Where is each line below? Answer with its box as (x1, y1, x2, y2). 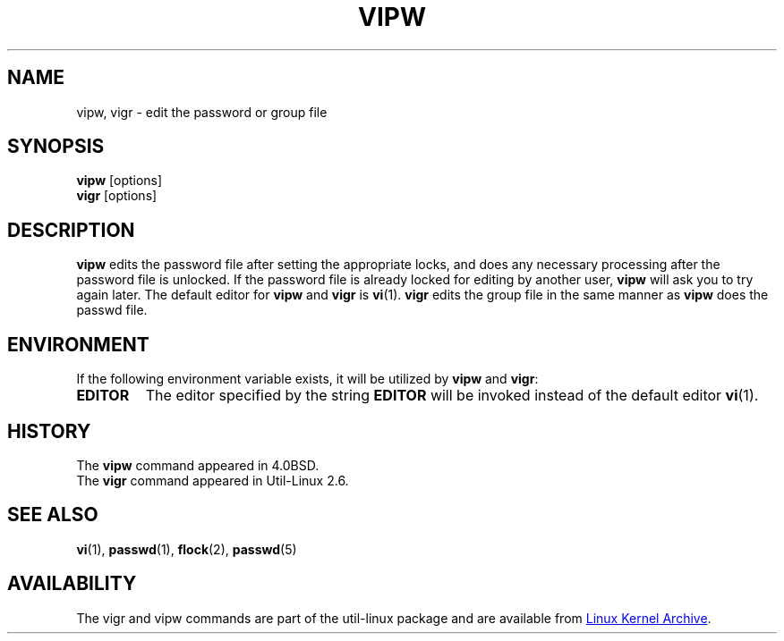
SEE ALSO (7, 503, 98, 527)
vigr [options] (76, 188, 158, 204)
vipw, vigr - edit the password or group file (76, 104, 328, 120)
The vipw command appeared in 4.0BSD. (76, 457, 320, 473)
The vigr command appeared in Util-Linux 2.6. (76, 472, 349, 488)
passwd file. (76, 302, 148, 318)
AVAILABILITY (7, 572, 137, 595)
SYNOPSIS (7, 135, 105, 158)
